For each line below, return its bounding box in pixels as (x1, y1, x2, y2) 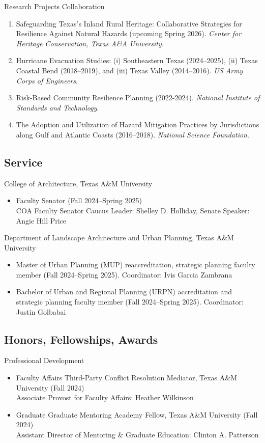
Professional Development (4, 355, 84, 366)
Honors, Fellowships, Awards (4, 331, 158, 347)
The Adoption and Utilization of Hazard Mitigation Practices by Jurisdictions (16, 119, 259, 130)
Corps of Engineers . (16, 75, 78, 86)
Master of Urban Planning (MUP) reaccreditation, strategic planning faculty (16, 259, 255, 270)
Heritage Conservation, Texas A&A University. (16, 38, 164, 48)
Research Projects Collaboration (4, 1, 105, 11)
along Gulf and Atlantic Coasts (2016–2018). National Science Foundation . (16, 129, 249, 140)
